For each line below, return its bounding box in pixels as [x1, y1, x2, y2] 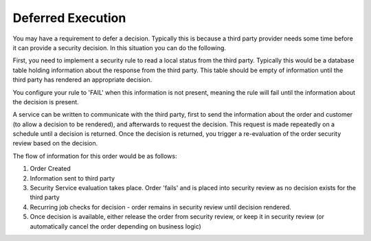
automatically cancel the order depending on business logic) [30, 222, 202, 230]
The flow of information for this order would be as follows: [12, 152, 177, 160]
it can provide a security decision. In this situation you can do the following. [12, 43, 227, 51]
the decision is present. [12, 97, 79, 106]
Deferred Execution [12, 10, 126, 25]
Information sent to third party [30, 174, 115, 182]
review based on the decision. [12, 139, 98, 148]
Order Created [30, 165, 71, 173]
